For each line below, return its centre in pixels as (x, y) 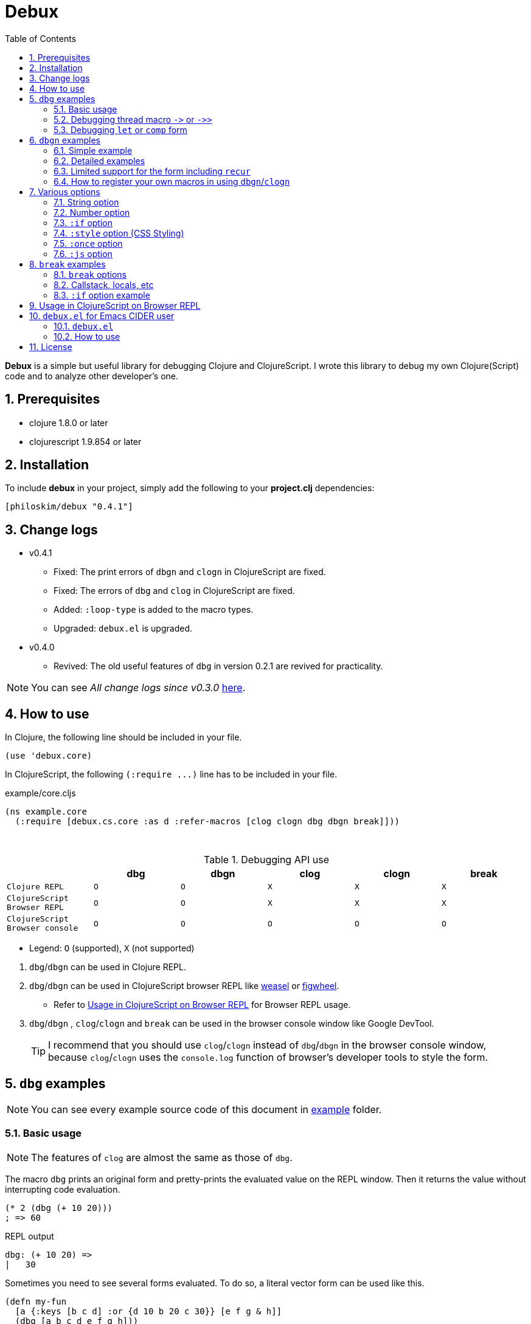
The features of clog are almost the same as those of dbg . (162, 1157)
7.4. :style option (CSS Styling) (119, 233)
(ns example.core (46, 812)
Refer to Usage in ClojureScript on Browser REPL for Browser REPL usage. (202, 1005)
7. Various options (65, 191)
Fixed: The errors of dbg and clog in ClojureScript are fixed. (174, 591)
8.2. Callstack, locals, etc (104, 284)
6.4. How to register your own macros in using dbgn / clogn (172, 181)
